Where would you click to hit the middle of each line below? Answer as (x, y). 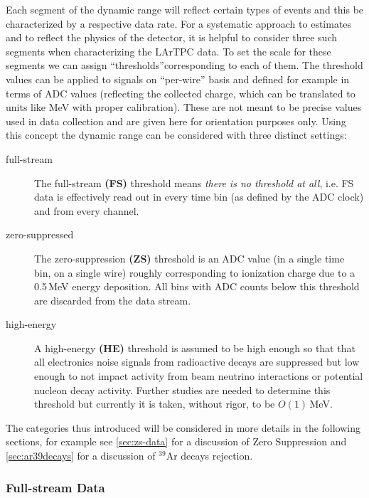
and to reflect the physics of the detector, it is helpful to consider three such (172, 37)
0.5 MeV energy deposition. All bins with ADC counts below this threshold (197, 286)
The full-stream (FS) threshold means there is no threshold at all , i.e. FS (194, 182)
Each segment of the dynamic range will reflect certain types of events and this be (185, 9)
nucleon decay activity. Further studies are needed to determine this (182, 390)
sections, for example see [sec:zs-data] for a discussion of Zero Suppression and (176, 441)
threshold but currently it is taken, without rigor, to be (155, 404)
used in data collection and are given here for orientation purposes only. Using (176, 121)
